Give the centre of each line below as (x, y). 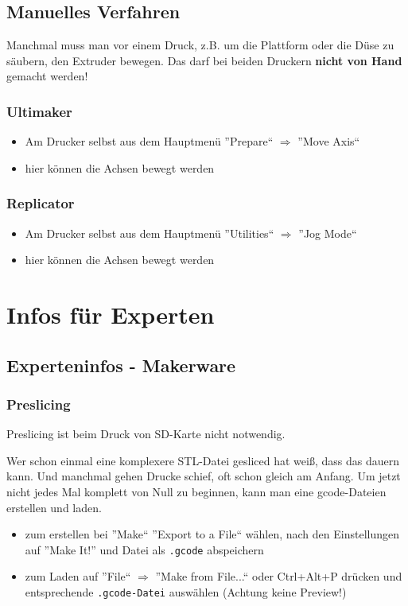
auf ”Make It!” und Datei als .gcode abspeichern (144, 549)
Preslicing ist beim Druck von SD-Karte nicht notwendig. (146, 434)
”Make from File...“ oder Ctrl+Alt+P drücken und (279, 576)
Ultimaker (39, 111)
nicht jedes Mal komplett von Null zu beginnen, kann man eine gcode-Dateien (196, 491)
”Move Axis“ (329, 141)
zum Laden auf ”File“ (78, 576)
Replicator (41, 203)
